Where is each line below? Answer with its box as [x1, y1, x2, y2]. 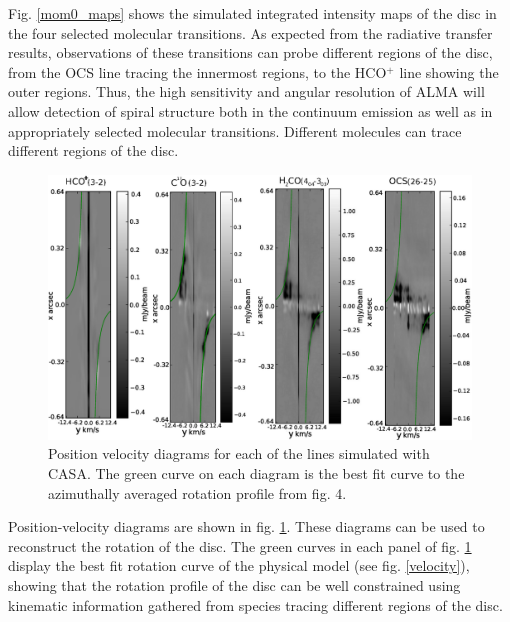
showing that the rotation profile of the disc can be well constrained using [8, 574, 461, 595]
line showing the [399, 61, 499, 82]
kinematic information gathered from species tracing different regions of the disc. [8, 594, 503, 615]
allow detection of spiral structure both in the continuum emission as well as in [8, 100, 493, 121]
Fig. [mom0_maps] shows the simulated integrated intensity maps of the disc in [8, 3, 497, 23]
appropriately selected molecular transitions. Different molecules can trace [8, 120, 462, 141]
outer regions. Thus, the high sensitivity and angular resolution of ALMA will [8, 81, 485, 102]
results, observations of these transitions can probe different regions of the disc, [8, 42, 493, 63]
